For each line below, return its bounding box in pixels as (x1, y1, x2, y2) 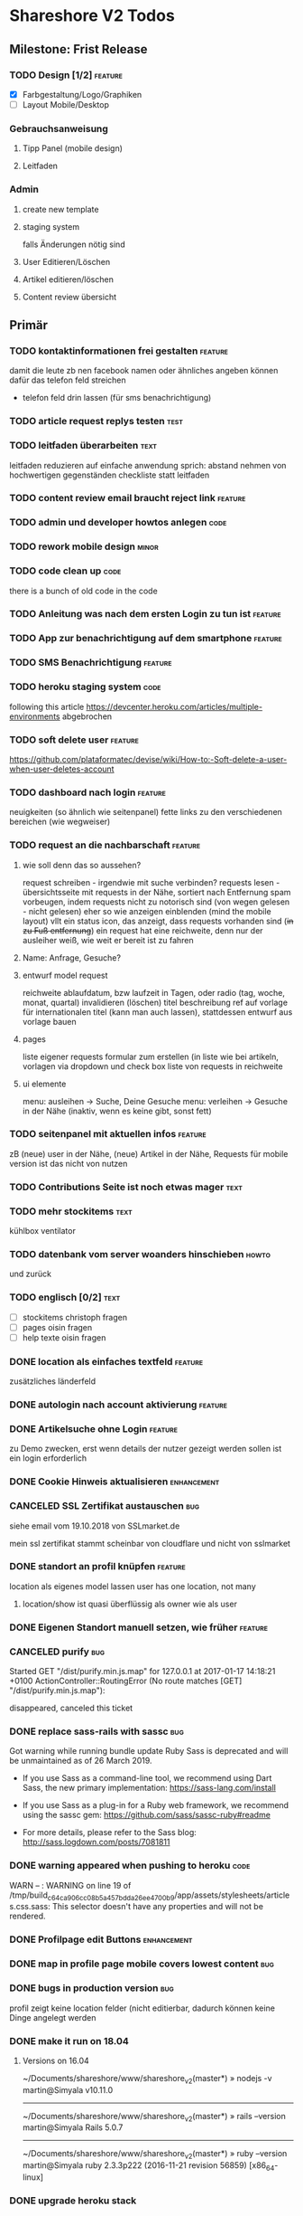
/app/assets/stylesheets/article (174, 1889, 290, 1900)
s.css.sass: (9, 1901, 51, 1912)
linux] (22, 2172, 43, 2183)
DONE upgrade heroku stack (9, 2194, 137, 2207)
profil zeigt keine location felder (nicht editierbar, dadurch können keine (9, 2003, 275, 2013)
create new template (22, 204, 99, 214)
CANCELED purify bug (9, 1645, 106, 1658)
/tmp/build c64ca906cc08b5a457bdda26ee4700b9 (9, 1889, 175, 1902)
